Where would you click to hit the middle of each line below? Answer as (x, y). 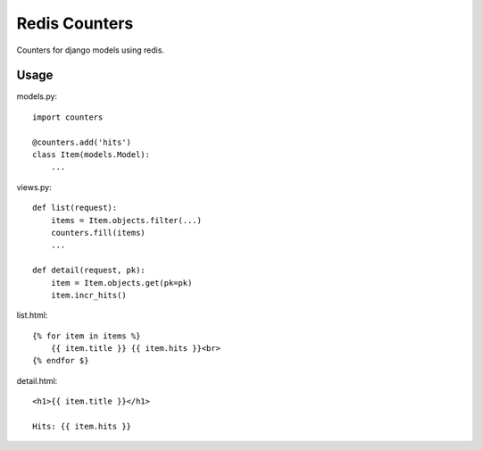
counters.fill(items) (98, 233)
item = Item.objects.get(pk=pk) (121, 283)
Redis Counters (75, 23)
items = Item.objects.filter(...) (126, 220)
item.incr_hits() (88, 295)
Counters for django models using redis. (91, 50)
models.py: (37, 96)
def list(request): (75, 208)
